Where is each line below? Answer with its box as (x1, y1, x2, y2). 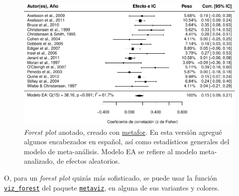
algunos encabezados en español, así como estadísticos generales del (24, 136, 230, 147)
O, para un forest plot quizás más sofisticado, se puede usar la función (4, 173, 217, 183)
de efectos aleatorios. (57, 156, 120, 166)
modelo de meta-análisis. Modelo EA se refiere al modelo (24, 146, 197, 156)
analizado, (24, 156, 55, 166)
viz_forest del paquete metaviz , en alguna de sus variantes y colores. (4, 182, 220, 193)
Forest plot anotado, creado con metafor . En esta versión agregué (24, 126, 222, 137)
